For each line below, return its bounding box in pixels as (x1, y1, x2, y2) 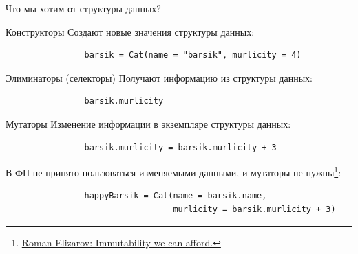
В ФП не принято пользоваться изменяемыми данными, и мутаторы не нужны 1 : (6, 163, 341, 179)
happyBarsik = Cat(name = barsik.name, (84, 191, 267, 201)
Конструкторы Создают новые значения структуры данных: (6, 24, 255, 38)
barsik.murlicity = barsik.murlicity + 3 (84, 142, 277, 152)
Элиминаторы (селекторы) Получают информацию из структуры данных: (6, 70, 313, 84)
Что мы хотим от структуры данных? (6, 1, 161, 15)
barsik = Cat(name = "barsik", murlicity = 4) (84, 50, 302, 60)
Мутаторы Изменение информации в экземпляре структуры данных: (6, 116, 291, 130)
